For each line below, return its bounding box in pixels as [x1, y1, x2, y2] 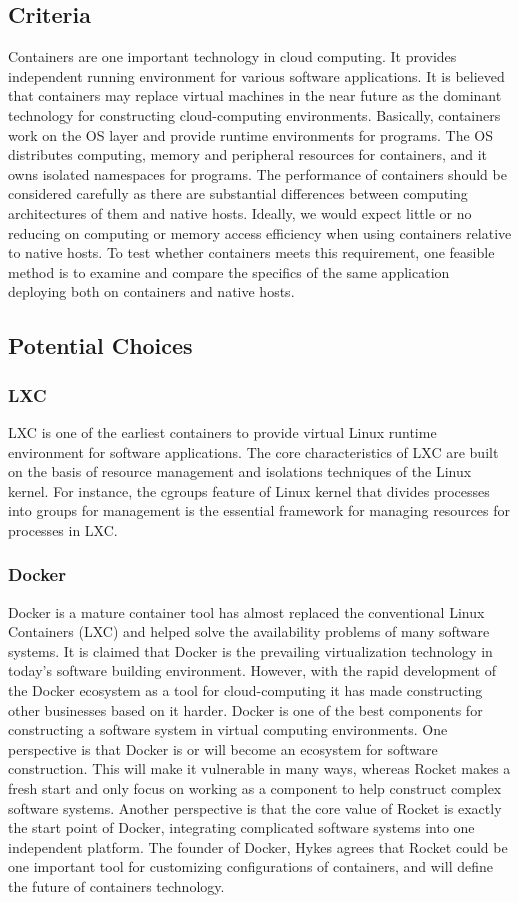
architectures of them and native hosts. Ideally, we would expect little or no [8, 202, 472, 223]
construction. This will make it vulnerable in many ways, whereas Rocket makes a [8, 758, 511, 779]
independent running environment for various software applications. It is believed [8, 65, 505, 86]
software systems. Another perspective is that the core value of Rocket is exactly [8, 797, 502, 818]
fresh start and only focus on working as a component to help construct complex [8, 778, 502, 799]
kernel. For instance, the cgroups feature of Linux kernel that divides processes [8, 480, 490, 501]
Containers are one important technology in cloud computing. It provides [8, 46, 457, 67]
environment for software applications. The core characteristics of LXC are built [8, 441, 499, 462]
